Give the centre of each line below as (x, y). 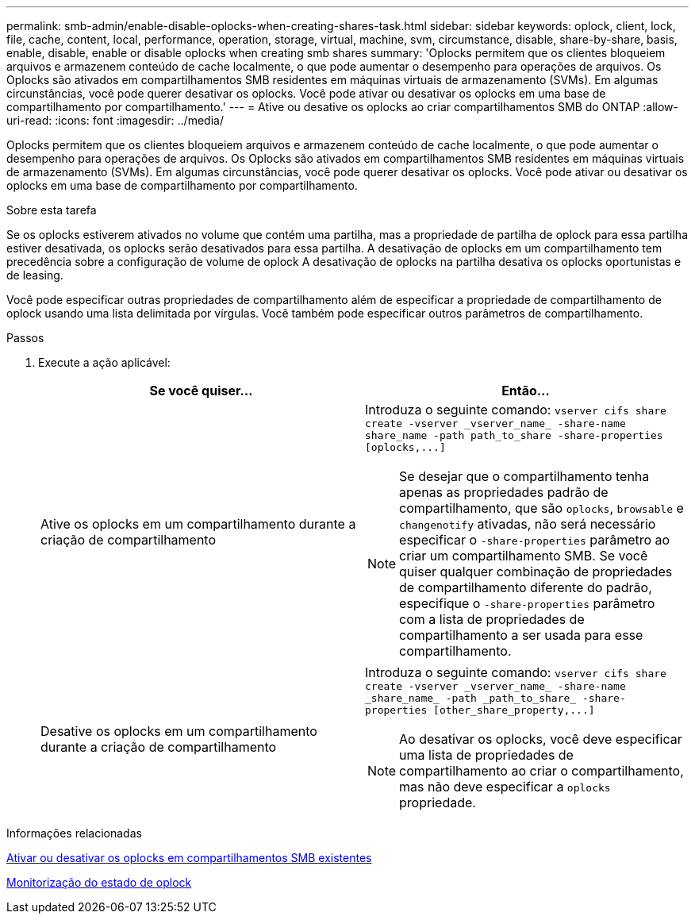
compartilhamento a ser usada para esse (521, 635)
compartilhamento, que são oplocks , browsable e (541, 508)
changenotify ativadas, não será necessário (528, 524)
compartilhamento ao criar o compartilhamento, (541, 771)
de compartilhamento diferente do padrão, (526, 587)
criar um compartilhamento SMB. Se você (524, 556)
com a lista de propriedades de (492, 619)
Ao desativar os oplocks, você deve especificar (541, 739)
